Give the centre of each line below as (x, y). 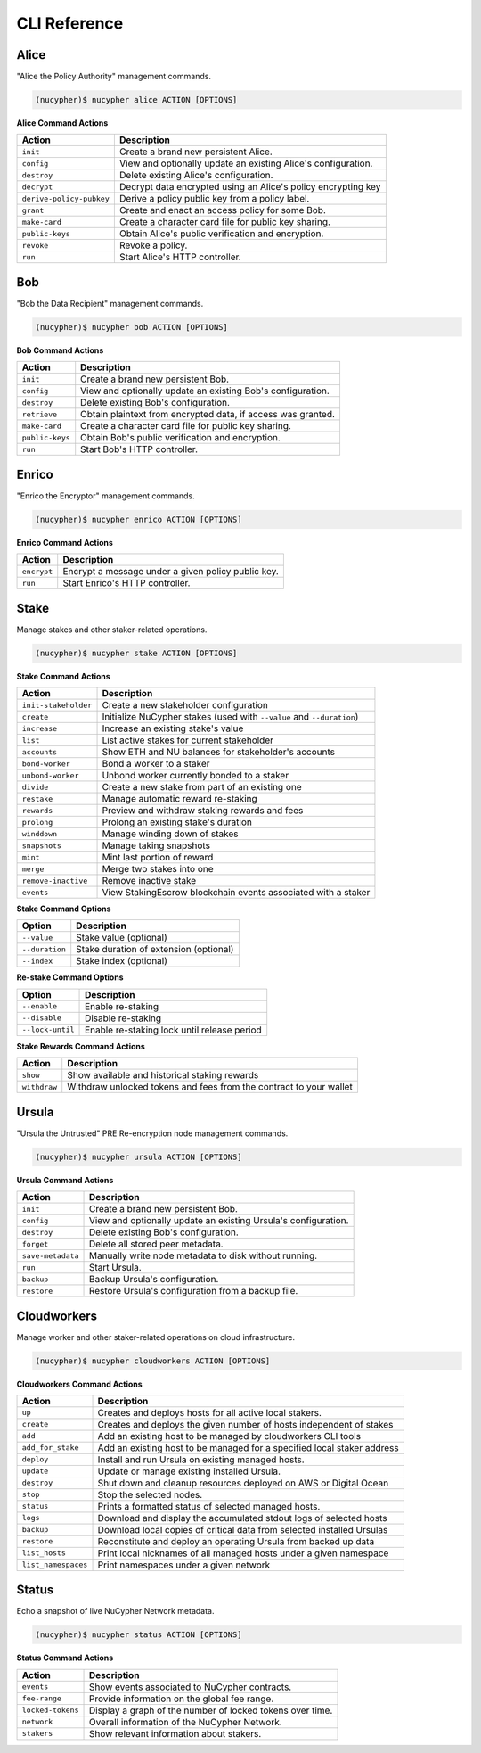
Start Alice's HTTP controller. (180, 257)
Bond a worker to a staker (156, 764)
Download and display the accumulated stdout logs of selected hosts (242, 1518)
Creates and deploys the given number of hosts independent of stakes (245, 1424)
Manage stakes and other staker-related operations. (112, 630)
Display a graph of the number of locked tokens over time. (211, 1710)
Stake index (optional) (122, 961)
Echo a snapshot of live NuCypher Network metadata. (115, 1611)
